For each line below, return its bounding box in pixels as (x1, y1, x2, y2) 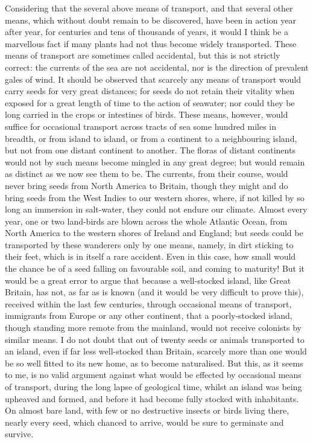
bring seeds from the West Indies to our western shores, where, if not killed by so (5, 191, 305, 203)
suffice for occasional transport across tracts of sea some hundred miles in (5, 120, 277, 132)
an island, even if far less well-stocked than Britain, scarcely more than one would (5, 345, 307, 357)
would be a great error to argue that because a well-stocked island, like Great (5, 274, 291, 286)
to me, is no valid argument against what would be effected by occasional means (5, 368, 302, 381)
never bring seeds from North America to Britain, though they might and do (5, 179, 288, 191)
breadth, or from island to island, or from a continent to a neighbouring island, (5, 132, 297, 144)
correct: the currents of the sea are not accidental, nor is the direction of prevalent (5, 60, 309, 73)
